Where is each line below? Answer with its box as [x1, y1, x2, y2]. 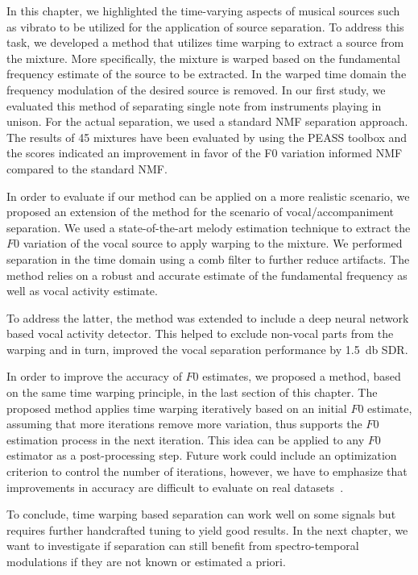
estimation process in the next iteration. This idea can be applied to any [6, 431, 365, 448]
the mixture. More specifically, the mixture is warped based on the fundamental [6, 49, 400, 66]
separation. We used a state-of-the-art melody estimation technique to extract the [6, 219, 411, 235]
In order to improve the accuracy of [6, 368, 182, 385]
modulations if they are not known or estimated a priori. [6, 553, 286, 569]
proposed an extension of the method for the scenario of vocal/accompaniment [6, 203, 395, 220]
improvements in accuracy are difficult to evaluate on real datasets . [6, 478, 344, 495]
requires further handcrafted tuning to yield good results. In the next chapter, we [6, 521, 408, 538]
